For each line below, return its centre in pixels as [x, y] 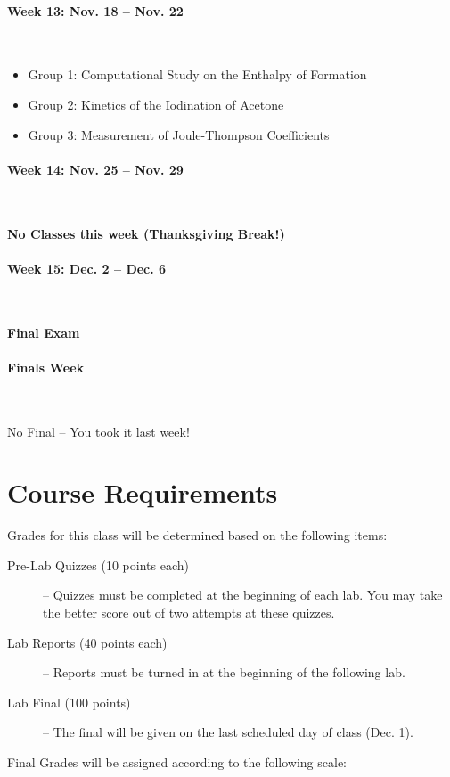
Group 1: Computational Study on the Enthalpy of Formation [197, 74]
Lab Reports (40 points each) [87, 642]
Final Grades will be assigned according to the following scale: [177, 762]
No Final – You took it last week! [98, 431]
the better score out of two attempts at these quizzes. [189, 613]
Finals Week [46, 367]
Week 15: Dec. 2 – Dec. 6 [87, 268]
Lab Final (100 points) [69, 702]
